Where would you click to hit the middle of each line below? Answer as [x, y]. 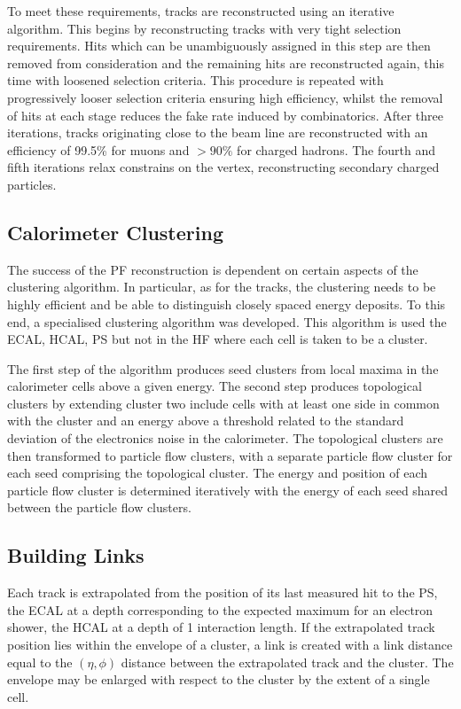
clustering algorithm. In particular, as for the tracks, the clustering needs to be [222, 287]
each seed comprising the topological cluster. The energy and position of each [218, 473]
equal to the [40, 662]
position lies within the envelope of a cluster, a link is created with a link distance [230, 645]
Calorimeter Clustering [115, 232]
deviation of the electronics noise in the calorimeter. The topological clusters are [225, 438]
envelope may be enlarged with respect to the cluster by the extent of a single [219, 679]
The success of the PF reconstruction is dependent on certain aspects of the [213, 269]
